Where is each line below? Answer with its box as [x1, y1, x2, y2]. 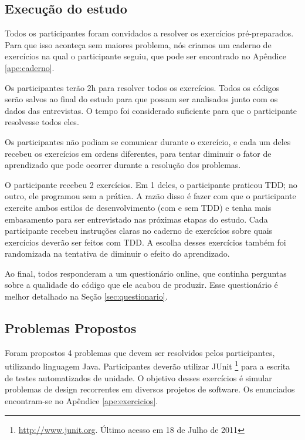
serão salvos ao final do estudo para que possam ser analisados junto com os [5, 93, 278, 105]
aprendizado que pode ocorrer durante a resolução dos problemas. [5, 159, 241, 171]
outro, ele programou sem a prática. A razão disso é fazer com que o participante [5, 190, 296, 202]
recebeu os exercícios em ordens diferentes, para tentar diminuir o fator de [5, 147, 272, 159]
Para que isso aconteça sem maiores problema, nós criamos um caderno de [5, 38, 272, 51]
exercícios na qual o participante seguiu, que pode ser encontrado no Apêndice [5, 50, 286, 62]
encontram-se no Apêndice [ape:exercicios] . [5, 394, 158, 407]
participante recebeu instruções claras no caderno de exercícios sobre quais [5, 224, 273, 237]
